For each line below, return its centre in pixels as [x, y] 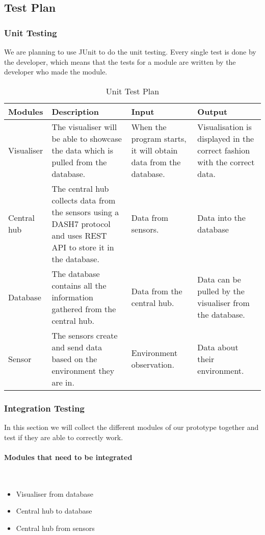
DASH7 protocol [81, 223]
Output [213, 111]
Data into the [221, 218]
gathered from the [84, 309]
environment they [83, 370]
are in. [63, 382]
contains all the [79, 285]
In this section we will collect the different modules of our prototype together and [131, 427]
